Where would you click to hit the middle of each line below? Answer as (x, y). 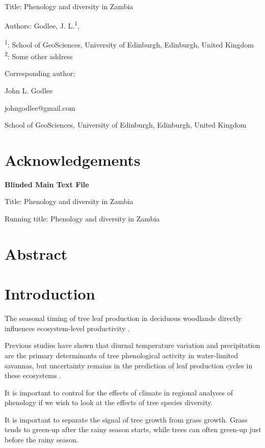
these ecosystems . (33, 375)
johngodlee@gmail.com (40, 107)
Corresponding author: (40, 73)
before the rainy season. (42, 440)
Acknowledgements (73, 159)
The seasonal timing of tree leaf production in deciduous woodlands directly (123, 318)
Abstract (36, 253)
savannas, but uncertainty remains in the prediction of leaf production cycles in (129, 365)
